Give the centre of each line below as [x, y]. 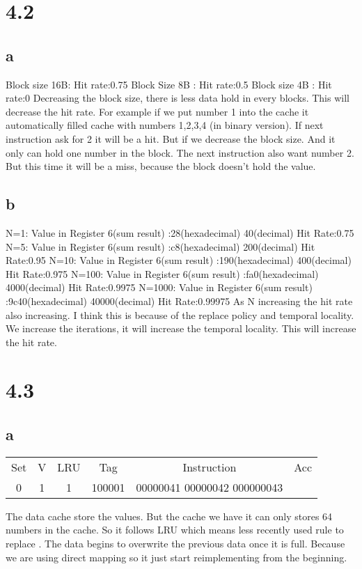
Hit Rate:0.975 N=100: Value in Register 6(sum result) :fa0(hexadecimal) [162, 273]
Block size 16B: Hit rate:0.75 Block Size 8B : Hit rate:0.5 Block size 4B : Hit [169, 84]
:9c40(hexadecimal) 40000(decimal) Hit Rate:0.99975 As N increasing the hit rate [179, 301]
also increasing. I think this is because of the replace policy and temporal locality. [180, 314]
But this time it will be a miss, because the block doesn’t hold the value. [161, 166]
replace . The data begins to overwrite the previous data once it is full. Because [175, 544]
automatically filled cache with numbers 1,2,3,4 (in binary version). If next [165, 125]
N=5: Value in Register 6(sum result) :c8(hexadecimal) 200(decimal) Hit [160, 246]
